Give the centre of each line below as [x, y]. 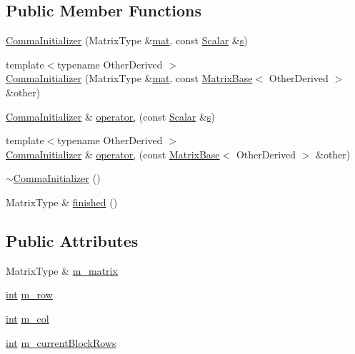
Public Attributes [72, 240]
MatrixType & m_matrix [62, 270]
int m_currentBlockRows [61, 342]
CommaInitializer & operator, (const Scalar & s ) [110, 116]
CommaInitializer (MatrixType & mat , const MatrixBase [129, 78]
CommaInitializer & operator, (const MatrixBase [113, 154]
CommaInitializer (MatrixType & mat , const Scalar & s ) [127, 40]
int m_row [29, 294]
